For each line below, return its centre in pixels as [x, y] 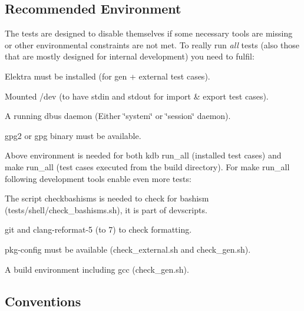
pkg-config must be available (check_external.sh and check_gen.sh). [128, 249]
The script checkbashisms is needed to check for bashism [107, 198]
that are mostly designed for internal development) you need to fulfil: [130, 56]
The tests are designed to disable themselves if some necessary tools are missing [149, 33]
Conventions [43, 301]
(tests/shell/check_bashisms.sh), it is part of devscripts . [106, 209]
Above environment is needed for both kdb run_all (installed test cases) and [143, 155]
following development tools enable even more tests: [98, 178]
